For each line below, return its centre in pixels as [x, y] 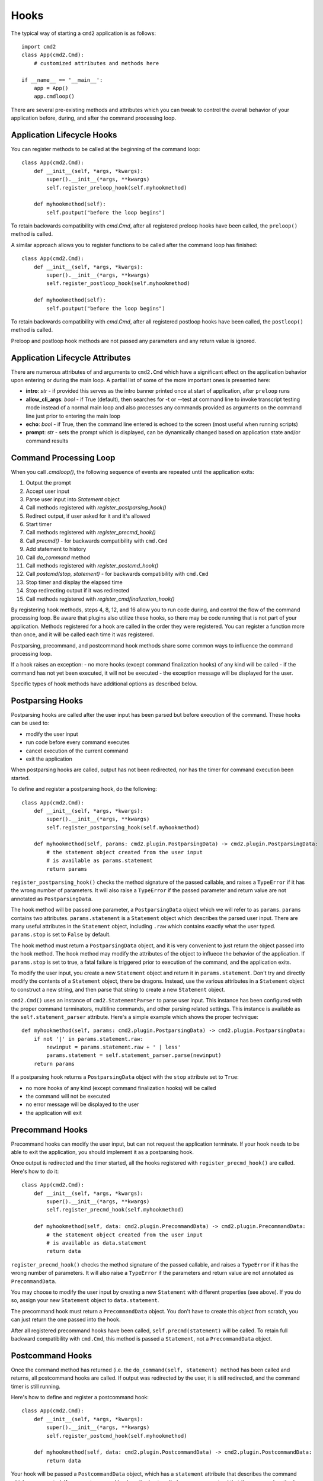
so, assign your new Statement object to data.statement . [85, 1300]
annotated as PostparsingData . [52, 899]
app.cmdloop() [54, 97]
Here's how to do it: [35, 1171]
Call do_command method [58, 557]
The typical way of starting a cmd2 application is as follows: [84, 33]
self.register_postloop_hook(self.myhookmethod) [119, 283]
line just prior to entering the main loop [73, 416]
